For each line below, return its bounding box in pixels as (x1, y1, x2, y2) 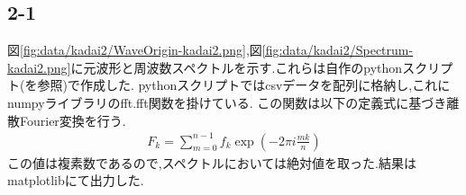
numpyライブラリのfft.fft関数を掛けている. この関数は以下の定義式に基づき (7, 93, 447, 111)
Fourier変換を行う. (19, 111, 126, 129)
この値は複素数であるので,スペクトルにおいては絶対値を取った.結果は (7, 153, 416, 172)
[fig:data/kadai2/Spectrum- (261, 40, 414, 59)
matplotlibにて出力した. (7, 171, 144, 190)
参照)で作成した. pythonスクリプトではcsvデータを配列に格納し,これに (37, 75, 451, 94)
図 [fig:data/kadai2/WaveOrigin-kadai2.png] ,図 (7, 40, 262, 59)
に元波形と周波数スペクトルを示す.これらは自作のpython (70, 58, 403, 76)
